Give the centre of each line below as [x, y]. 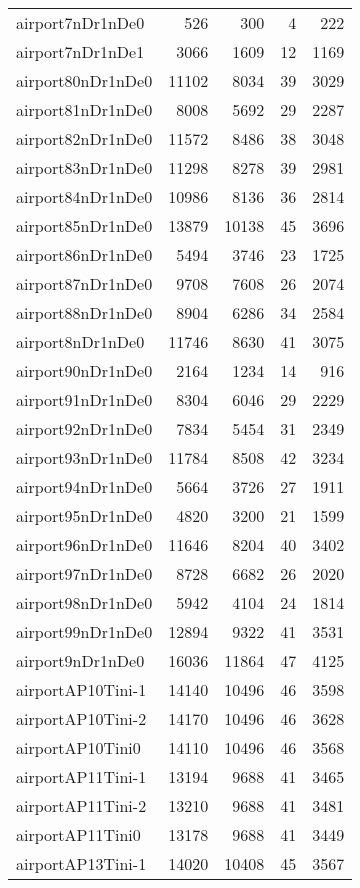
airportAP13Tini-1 [81, 863]
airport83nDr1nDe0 [84, 167]
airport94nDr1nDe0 [84, 486]
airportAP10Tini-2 [81, 718]
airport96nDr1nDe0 [84, 544]
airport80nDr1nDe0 [84, 80]
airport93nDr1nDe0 [84, 457]
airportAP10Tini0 [78, 747]
